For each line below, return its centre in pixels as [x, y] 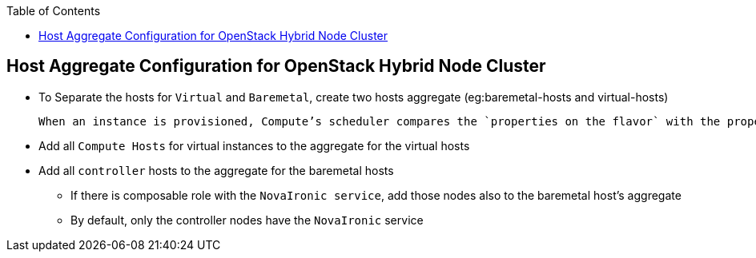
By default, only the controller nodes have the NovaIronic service [247, 220]
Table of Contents [54, 11]
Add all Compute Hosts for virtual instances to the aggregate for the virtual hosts [254, 145]
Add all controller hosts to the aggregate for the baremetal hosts [216, 170]
